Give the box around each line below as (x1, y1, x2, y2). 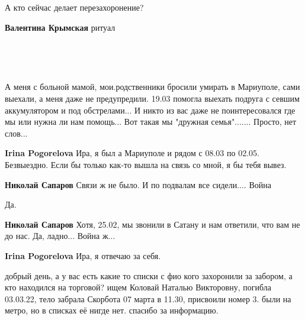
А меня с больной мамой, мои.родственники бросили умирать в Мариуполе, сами (5, 80, 300, 93)
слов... (5, 127, 28, 139)
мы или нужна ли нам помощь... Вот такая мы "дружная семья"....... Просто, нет (5, 115, 297, 128)
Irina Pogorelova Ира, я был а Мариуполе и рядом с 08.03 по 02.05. (5, 147, 259, 159)
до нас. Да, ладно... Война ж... (5, 230, 115, 242)
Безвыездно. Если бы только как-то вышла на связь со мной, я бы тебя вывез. (5, 158, 287, 170)
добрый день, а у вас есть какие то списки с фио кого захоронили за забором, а (5, 269, 293, 282)
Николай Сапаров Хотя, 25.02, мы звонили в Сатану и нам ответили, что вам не (5, 218, 300, 230)
